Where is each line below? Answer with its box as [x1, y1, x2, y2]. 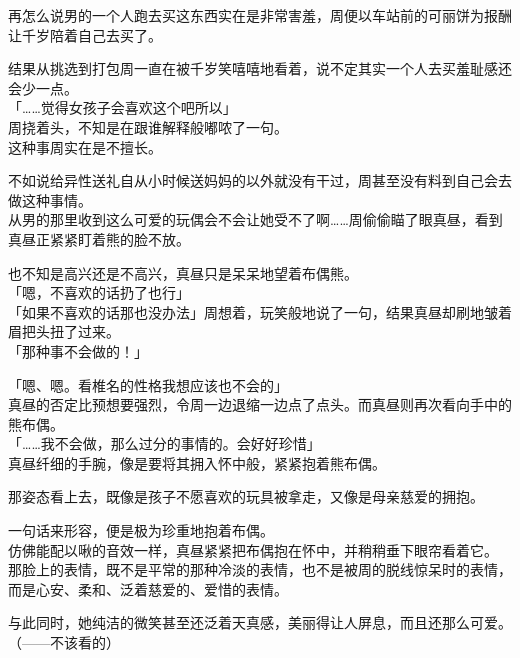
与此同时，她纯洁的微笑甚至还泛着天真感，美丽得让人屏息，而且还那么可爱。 [8, 612, 512, 633]
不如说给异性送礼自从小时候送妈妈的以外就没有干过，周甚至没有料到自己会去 [8, 170, 512, 191]
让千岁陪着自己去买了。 [8, 24, 162, 45]
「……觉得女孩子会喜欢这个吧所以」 [8, 97, 237, 118]
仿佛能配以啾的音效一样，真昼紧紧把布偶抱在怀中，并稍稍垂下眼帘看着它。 [8, 539, 498, 560]
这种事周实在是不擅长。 [8, 136, 162, 157]
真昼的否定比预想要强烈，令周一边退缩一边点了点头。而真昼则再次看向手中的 [8, 394, 512, 415]
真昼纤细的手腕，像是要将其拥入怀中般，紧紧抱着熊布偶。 [8, 452, 386, 473]
